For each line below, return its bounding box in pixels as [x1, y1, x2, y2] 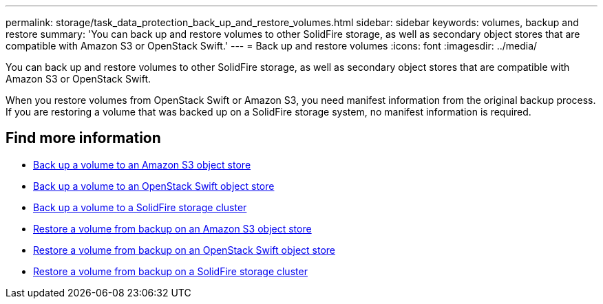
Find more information [6, 129, 161, 147]
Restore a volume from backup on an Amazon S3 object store [33, 222, 312, 235]
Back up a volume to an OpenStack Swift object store [33, 180, 275, 192]
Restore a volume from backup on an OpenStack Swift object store [33, 243, 336, 256]
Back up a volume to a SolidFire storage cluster [33, 201, 247, 213]
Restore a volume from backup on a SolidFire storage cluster [33, 265, 308, 277]
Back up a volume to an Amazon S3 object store [33, 158, 251, 171]
